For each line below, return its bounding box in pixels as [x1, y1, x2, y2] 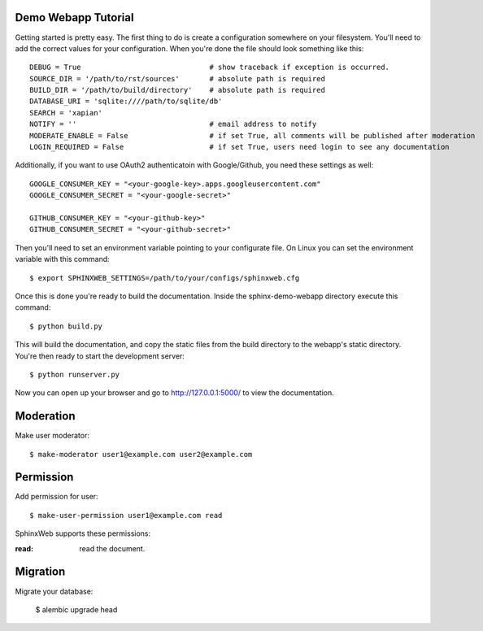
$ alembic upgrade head [35, 604, 118, 614]
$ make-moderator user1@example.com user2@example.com [29, 450, 253, 459]
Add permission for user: [15, 492, 98, 502]
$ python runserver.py [29, 370, 120, 379]
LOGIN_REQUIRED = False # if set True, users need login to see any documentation [29, 142, 450, 152]
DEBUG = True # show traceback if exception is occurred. [29, 63, 390, 72]
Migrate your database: [15, 586, 94, 596]
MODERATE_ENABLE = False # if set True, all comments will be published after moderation [29, 131, 476, 140]
